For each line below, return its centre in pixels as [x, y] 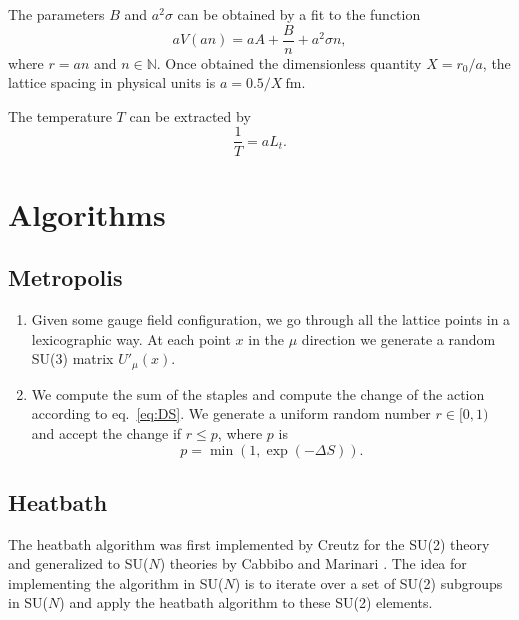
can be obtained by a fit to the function [299, 14]
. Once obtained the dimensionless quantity [289, 62]
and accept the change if [106, 432]
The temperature [60, 115]
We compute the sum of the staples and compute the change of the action [258, 393]
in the [266, 338]
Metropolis [65, 277]
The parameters [56, 14]
